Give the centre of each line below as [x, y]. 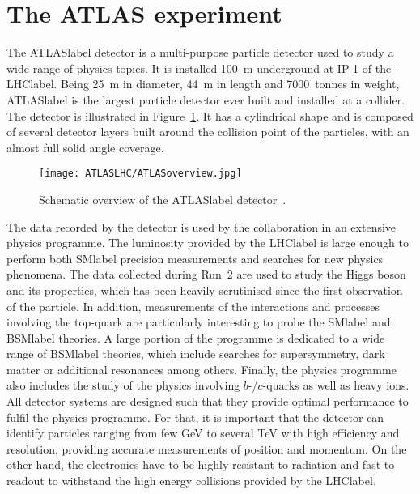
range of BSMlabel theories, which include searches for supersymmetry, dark [196, 353]
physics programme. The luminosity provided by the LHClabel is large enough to [208, 243]
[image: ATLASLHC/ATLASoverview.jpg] [140, 174]
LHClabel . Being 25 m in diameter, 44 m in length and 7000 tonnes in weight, [203, 84]
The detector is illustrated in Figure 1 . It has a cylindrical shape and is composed [210, 115]
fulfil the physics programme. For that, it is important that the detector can [195, 417]
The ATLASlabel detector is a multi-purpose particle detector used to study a [200, 52]
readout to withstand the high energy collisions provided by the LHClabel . [191, 481]
